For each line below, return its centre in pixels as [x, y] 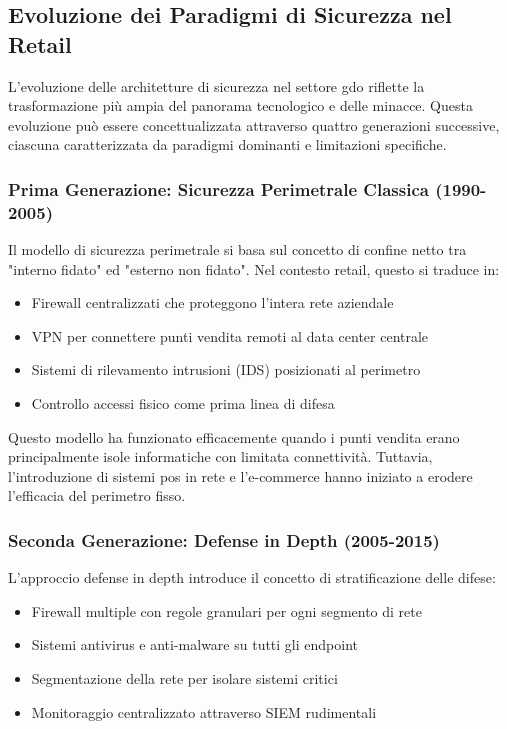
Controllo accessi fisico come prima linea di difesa [183, 403]
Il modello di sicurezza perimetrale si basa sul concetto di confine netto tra [237, 249]
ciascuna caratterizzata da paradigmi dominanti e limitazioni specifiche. [227, 144]
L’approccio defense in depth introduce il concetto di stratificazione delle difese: [252, 577]
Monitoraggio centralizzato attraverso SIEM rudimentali [204, 711]
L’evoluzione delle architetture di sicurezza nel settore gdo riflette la [216, 85]
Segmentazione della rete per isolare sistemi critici [184, 678]
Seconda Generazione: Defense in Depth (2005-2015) [224, 539]
